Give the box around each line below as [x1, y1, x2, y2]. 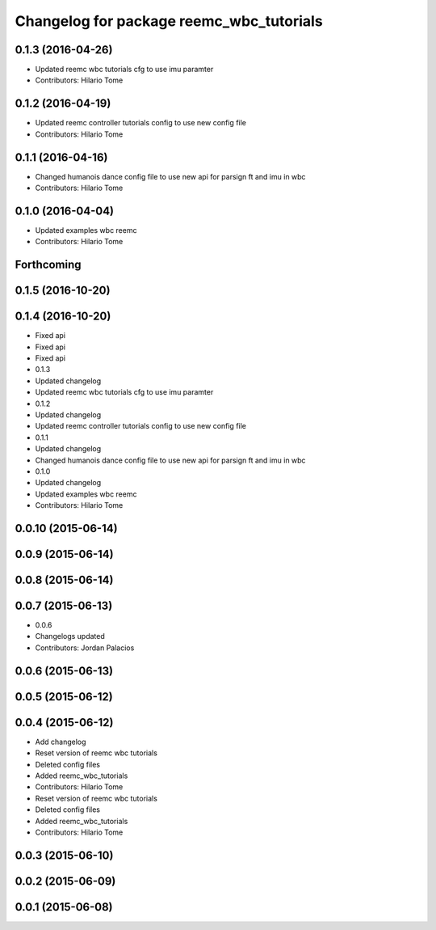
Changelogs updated [35, 632, 105, 641]
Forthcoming [15, 258, 82, 272]
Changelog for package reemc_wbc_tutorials [15, 12, 323, 30]
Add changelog [35, 737, 86, 746]
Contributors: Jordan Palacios [35, 643, 135, 653]
